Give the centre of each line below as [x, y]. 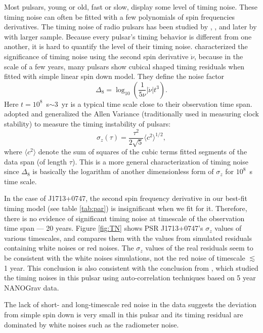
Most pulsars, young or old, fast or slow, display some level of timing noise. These [131, 7]
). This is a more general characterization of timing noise [160, 161]
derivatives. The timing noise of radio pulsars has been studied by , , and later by [130, 27]
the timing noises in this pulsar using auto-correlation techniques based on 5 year [130, 278]
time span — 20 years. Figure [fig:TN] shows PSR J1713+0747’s [104, 228]
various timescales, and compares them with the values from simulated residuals [128, 238]
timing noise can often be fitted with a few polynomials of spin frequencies [120, 16]
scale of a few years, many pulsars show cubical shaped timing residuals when [124, 66]
